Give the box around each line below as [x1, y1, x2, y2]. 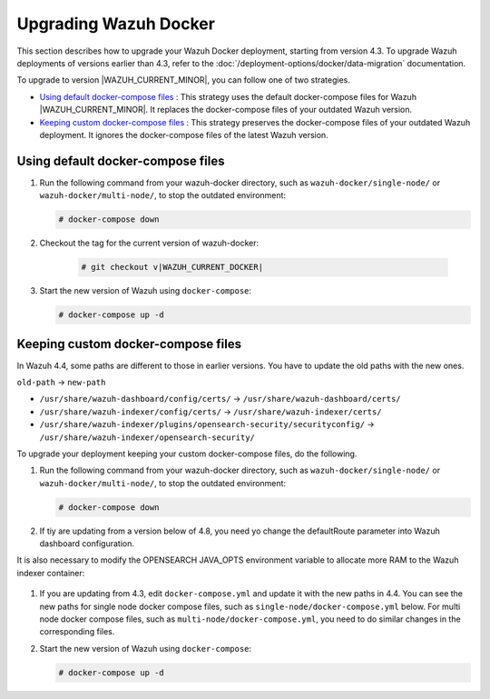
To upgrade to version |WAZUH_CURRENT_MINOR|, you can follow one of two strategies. [16, 75, 351, 85]
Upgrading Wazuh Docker [16, 14, 215, 34]
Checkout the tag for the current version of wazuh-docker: [39, 237, 260, 249]
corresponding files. [39, 626, 115, 637]
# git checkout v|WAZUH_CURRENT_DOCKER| [81, 262, 263, 273]
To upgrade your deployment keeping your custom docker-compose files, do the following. [16, 448, 358, 459]
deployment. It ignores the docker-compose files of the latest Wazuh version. [39, 129, 328, 140]
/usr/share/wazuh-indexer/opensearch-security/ [39, 432, 256, 443]
